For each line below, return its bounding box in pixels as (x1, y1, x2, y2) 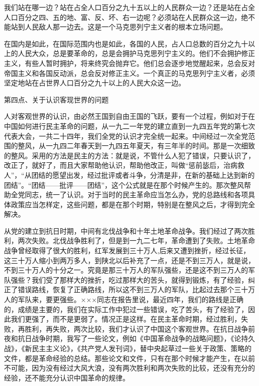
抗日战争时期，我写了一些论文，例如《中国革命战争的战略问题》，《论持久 (17, 333, 255, 344)
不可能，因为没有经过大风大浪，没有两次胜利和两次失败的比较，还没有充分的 (4, 363, 255, 373)
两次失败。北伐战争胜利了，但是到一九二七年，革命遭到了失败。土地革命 (17, 235, 255, 246)
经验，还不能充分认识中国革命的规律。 (4, 372, 129, 383)
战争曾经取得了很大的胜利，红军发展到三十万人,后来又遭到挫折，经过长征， (4, 245, 250, 256)
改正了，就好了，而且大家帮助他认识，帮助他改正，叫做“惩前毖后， (4, 160, 224, 170)
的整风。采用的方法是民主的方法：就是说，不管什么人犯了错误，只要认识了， (4, 150, 255, 160)
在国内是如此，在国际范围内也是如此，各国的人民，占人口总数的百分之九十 (4, 38, 248, 48)
